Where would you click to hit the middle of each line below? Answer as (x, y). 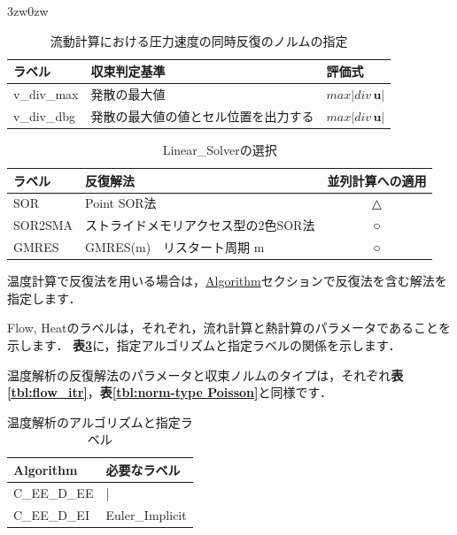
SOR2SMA (43, 225)
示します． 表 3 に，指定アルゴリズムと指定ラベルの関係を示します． (204, 344)
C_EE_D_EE (54, 492)
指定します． (44, 298)
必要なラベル (143, 469)
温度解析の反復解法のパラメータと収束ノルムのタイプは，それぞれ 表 (205, 374)
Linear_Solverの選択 (220, 149)
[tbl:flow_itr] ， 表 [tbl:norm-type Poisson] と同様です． (170, 392)
